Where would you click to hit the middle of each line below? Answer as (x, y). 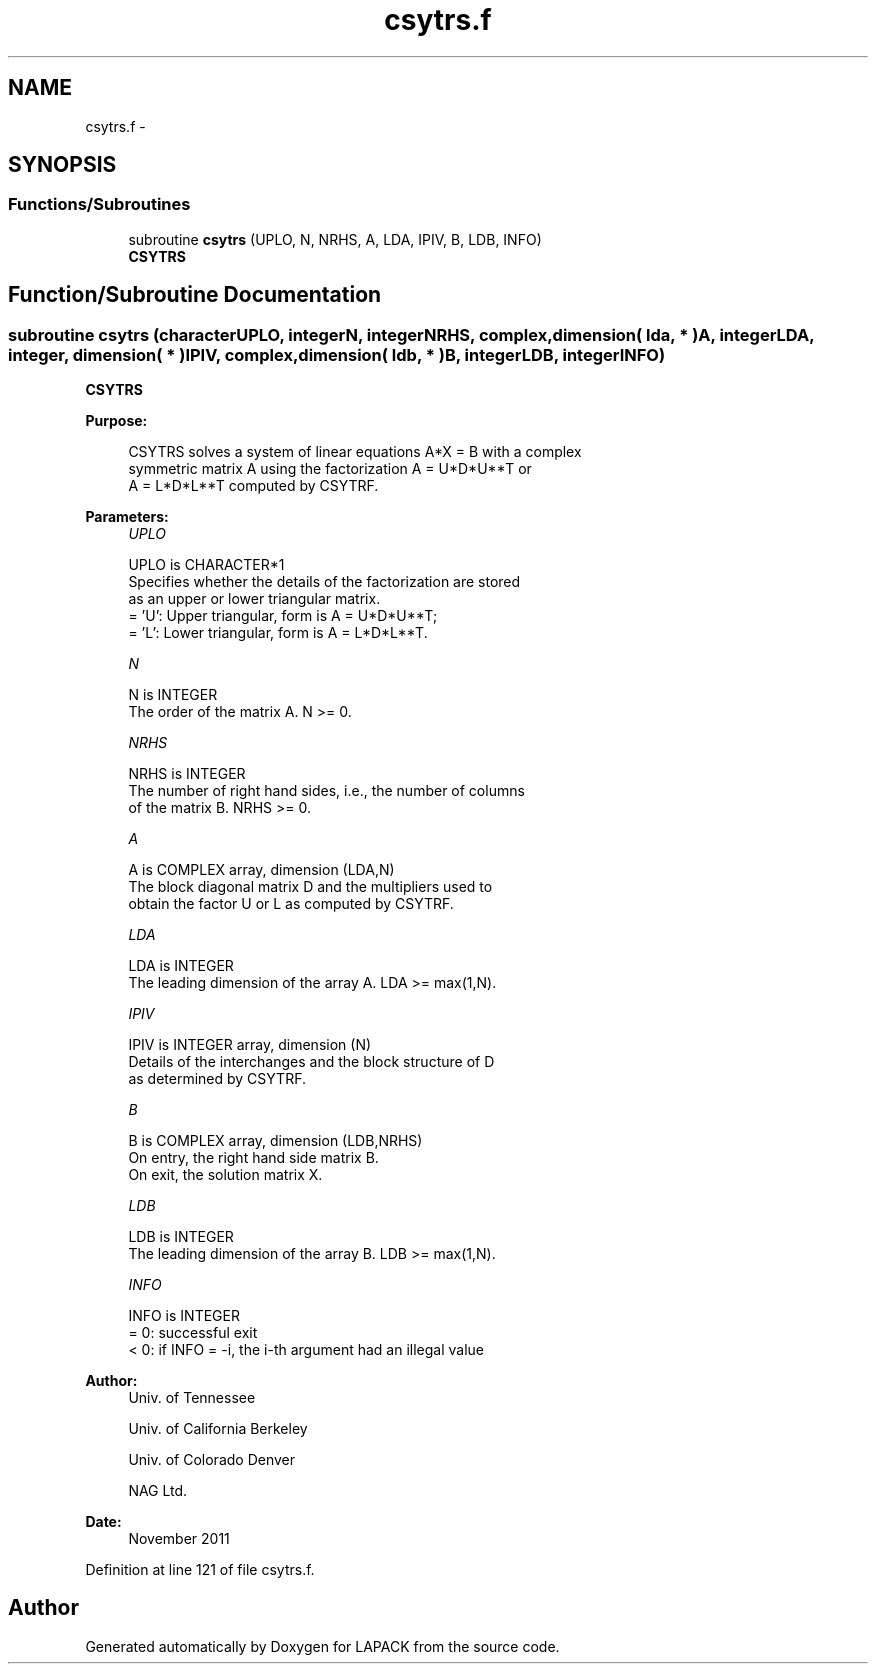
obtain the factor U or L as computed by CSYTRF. (291, 904)
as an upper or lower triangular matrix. (254, 599)
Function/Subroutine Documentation (195, 295)
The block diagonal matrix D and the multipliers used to (310, 887)
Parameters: (127, 517)
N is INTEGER (173, 695)
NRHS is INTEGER (187, 774)
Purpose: (116, 421)
